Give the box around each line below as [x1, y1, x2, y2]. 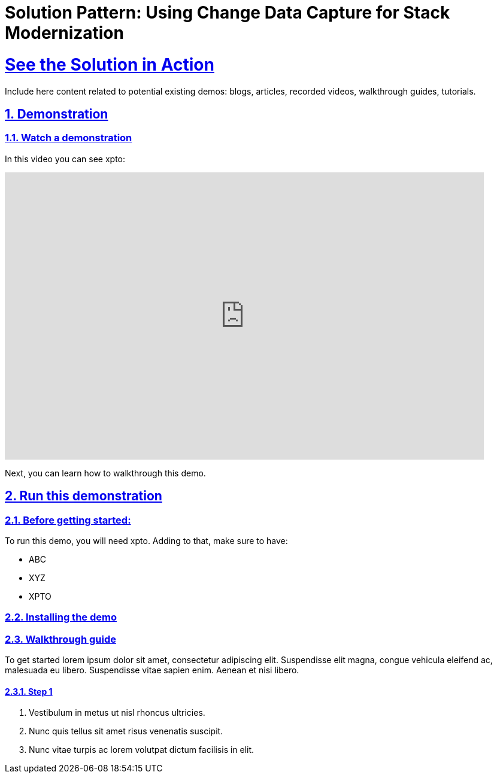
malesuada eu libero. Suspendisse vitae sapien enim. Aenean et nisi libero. [5, 665, 299, 676]
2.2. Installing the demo [5, 611, 117, 624]
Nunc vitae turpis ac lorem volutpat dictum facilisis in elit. [29, 744, 254, 755]
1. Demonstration [5, 106, 108, 121]
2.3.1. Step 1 [5, 686, 53, 697]
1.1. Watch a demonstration [5, 132, 132, 144]
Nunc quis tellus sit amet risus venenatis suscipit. [29, 726, 223, 737]
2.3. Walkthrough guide [5, 633, 116, 645]
